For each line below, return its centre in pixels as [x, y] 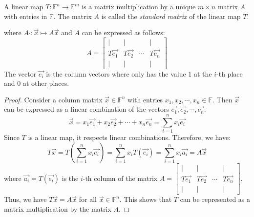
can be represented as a [215, 199]
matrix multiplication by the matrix [58, 209]
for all [88, 199]
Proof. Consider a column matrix [53, 99]
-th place [230, 73]
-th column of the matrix [120, 178]
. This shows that [146, 199]
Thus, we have [25, 199]
